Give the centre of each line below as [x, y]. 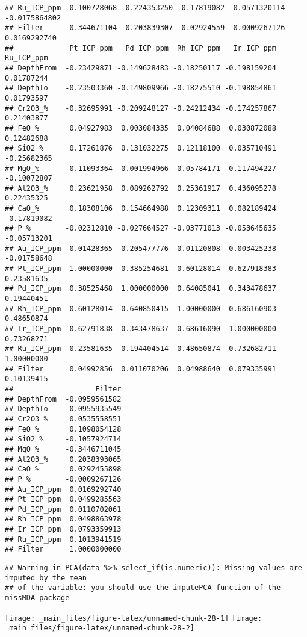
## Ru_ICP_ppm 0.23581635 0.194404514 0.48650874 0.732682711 [141, 349]
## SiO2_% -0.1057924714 [63, 439]
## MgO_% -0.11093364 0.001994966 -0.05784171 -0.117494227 [141, 168]
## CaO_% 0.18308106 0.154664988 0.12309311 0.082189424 [141, 209]
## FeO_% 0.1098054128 [63, 429]
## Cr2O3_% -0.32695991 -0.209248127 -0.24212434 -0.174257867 [141, 108]
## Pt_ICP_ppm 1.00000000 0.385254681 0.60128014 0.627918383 [141, 269]
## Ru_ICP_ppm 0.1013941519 [63, 539]
